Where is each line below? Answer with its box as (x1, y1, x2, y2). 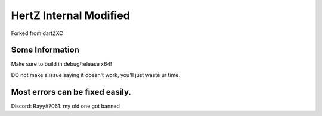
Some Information (11, 45, 80, 55)
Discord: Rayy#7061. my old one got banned (11, 102, 120, 109)
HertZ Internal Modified (11, 9, 131, 22)
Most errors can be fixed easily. (11, 86, 131, 97)
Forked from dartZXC (11, 30, 64, 37)
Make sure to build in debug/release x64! (11, 60, 113, 67)
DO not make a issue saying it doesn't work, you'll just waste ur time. (11, 71, 181, 78)
